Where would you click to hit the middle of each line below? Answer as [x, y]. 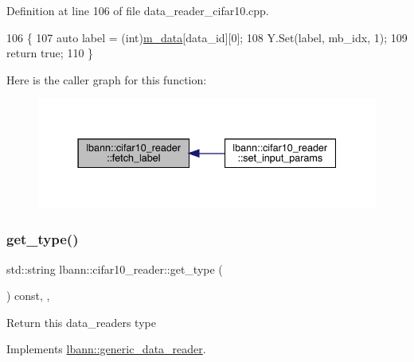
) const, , [28, 296]
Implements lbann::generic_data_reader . [106, 349]
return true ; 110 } [50, 53]
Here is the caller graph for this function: [107, 79]
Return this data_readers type [81, 322]
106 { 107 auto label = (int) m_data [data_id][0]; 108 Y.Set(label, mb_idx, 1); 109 [207, 37]
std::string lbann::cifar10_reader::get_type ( [115, 269]
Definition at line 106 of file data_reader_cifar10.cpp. [138, 10]
